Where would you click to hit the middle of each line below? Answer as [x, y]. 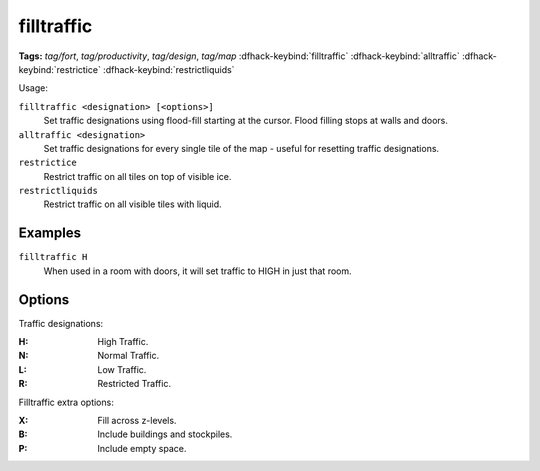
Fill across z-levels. [137, 420]
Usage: [33, 88]
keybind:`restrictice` [60, 69]
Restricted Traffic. [134, 384]
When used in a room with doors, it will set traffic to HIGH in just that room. [197, 271]
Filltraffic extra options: [66, 402]
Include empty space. [142, 448]
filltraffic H [53, 257]
